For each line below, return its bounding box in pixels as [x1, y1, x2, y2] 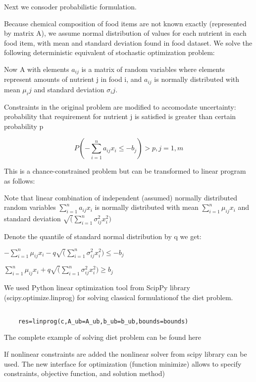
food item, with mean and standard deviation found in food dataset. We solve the [4, 37, 253, 48]
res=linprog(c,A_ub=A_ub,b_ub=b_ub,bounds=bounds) [18, 318, 189, 325]
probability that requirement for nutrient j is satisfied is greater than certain [4, 111, 236, 122]
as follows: [4, 176, 35, 186]
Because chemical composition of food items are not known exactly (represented [4, 18, 247, 28]
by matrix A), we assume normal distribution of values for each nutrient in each [4, 28, 247, 38]
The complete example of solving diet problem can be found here [4, 332, 201, 342]
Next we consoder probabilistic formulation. [4, 1, 137, 11]
